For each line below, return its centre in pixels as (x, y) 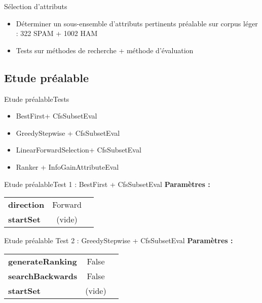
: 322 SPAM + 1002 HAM (57, 33)
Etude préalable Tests (37, 99)
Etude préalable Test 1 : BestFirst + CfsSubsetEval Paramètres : (107, 184)
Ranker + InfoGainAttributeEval (67, 166)
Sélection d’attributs (36, 6)
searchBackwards (43, 276)
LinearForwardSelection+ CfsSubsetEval (79, 150)
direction (26, 205)
